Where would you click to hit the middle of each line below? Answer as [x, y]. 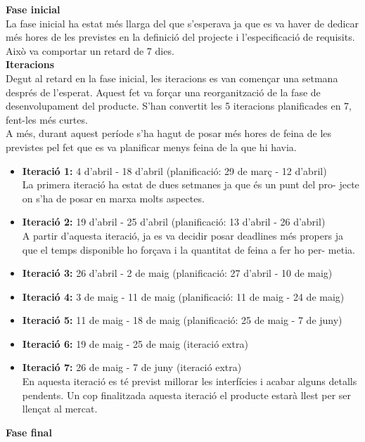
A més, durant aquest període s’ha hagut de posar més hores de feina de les [169, 133]
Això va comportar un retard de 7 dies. [90, 50]
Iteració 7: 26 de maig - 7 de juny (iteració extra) [132, 367]
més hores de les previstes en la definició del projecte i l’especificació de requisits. [180, 37]
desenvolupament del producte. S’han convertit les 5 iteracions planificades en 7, [179, 106]
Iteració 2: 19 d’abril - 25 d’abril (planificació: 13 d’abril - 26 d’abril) [174, 222]
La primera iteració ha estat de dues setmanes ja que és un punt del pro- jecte [191, 184]
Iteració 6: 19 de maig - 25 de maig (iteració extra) [135, 343]
